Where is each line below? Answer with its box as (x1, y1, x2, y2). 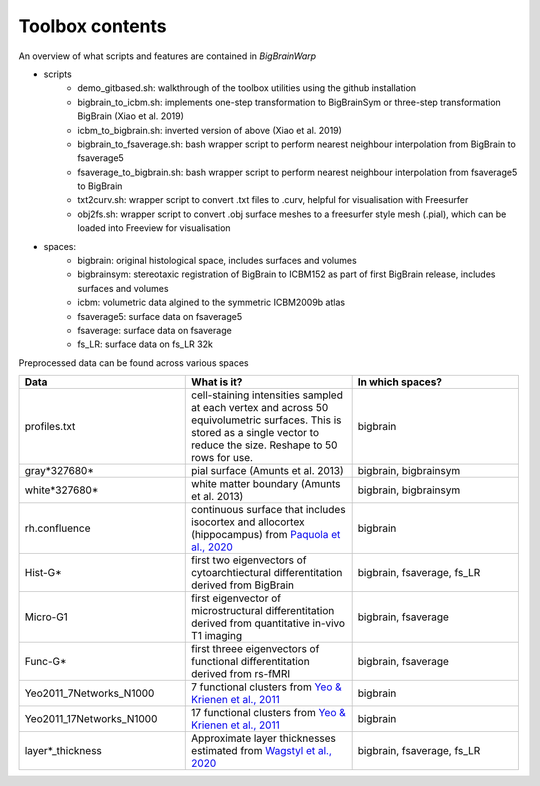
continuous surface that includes (191, 503, 346, 517)
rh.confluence (24, 521, 91, 535)
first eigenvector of (191, 591, 282, 605)
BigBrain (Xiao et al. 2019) (77, 110, 185, 122)
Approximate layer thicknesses (191, 731, 337, 745)
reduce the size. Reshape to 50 (191, 438, 338, 452)
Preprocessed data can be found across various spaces (18, 356, 249, 369)
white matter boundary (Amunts (191, 477, 341, 491)
